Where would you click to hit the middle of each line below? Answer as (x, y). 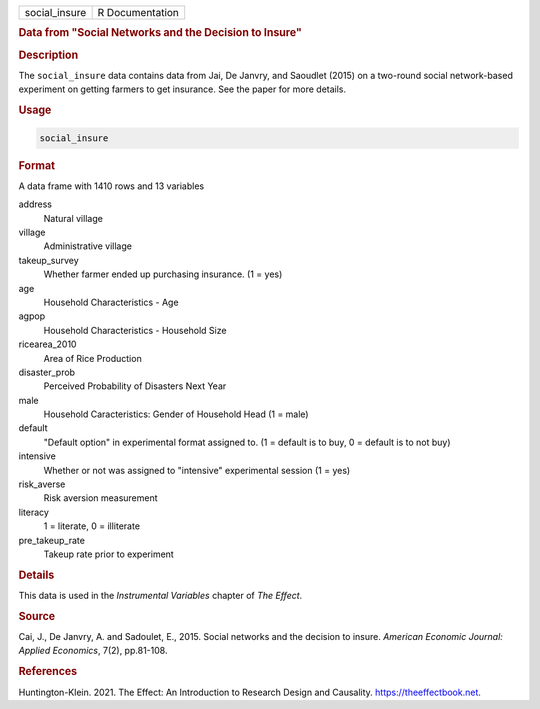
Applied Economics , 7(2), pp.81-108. (93, 651)
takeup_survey (48, 260)
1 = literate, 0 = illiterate (91, 526)
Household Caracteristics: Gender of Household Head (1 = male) (176, 414)
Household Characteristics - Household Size (135, 330)
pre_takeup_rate (51, 540)
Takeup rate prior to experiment (108, 554)
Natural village (73, 218)
